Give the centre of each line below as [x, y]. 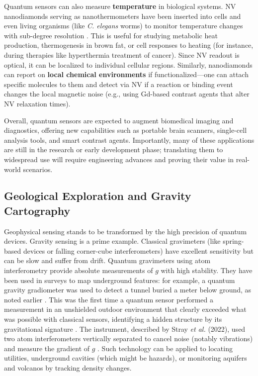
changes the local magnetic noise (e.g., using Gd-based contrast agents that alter [127, 94]
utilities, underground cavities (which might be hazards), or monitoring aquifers [126, 358]
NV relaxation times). [37, 103]
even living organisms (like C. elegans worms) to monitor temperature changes [124, 26]
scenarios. [38, 169]
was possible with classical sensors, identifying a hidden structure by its [113, 319]
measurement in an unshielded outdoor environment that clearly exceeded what [125, 309]
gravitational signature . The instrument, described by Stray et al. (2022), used [125, 329]
